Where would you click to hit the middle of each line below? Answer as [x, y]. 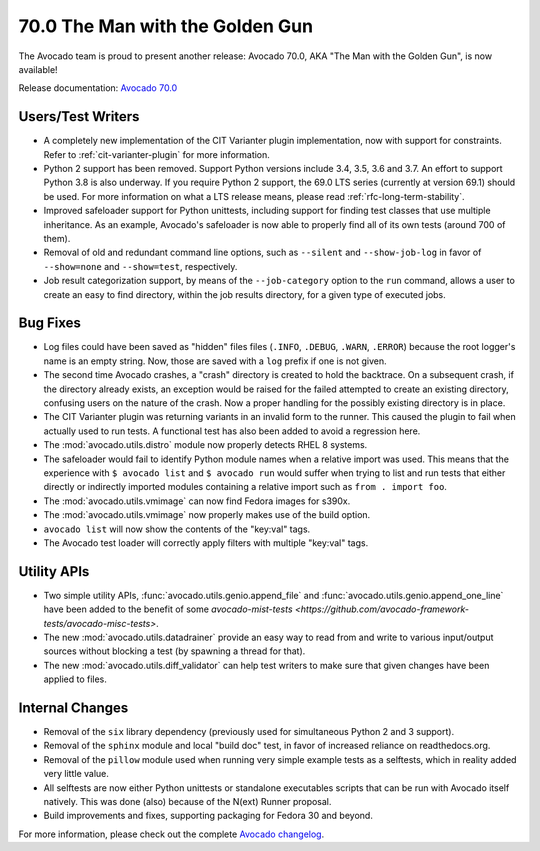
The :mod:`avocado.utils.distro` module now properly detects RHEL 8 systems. [205, 445]
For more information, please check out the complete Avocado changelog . [171, 834]
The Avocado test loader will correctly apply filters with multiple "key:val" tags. [206, 542]
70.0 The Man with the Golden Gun [166, 26]
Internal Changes [73, 707]
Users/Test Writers [79, 116]
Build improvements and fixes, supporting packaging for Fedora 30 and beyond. [208, 816]
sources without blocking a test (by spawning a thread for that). [174, 651]
